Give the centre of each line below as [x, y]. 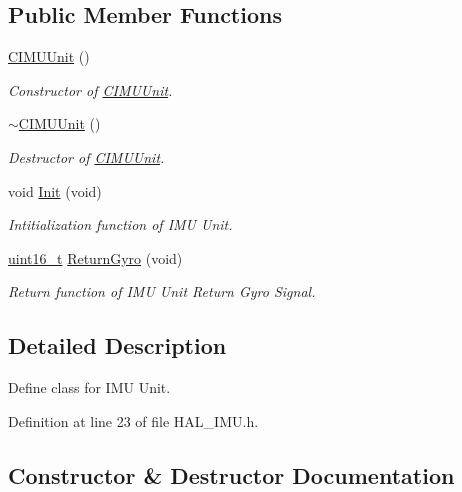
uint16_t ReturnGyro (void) [95, 257]
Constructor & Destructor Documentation [231, 474]
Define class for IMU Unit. [89, 387]
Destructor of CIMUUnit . [86, 156]
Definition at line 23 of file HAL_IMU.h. [133, 420]
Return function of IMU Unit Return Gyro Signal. [162, 291]
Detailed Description [117, 345]
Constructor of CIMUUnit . [90, 89]
